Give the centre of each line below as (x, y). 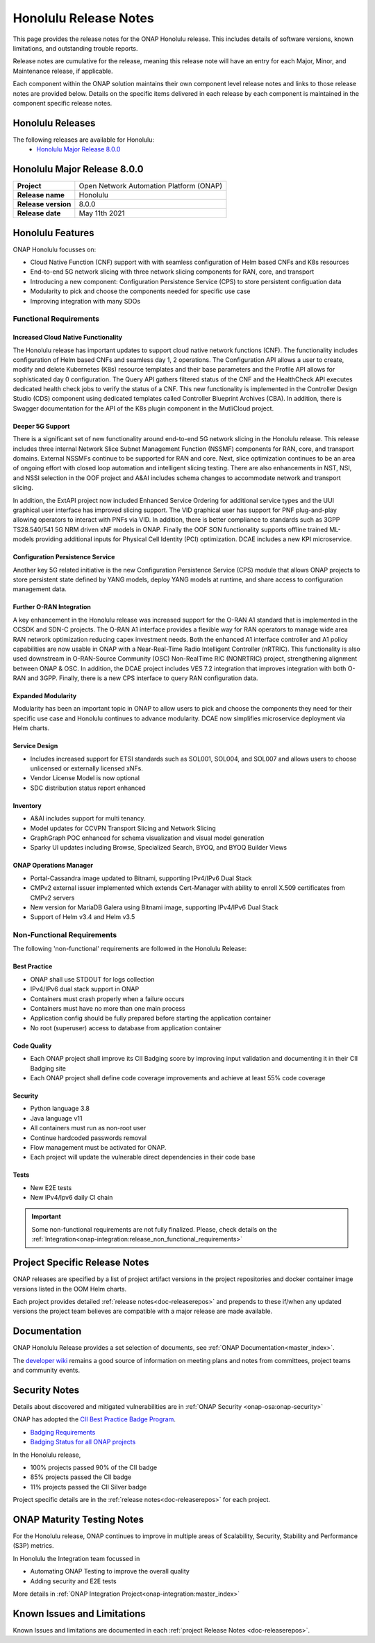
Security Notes (46, 1390)
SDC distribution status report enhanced (88, 788)
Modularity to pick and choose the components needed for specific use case (140, 291)
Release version (44, 204)
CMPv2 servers (52, 898)
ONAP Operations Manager (53, 866)
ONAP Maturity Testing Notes (78, 1519)
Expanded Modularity (45, 696)
